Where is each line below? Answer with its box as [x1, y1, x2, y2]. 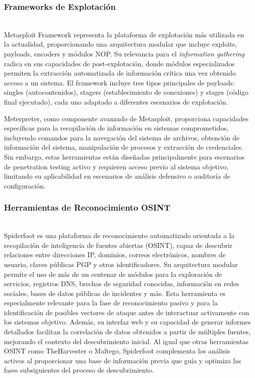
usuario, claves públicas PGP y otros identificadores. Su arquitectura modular [4, 259, 238, 269]
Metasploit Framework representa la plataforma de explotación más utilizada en [4, 29, 244, 39]
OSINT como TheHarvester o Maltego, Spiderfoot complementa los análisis [4, 346, 230, 356]
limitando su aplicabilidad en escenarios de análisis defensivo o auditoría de [4, 171, 230, 181]
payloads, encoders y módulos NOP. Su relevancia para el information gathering [4, 49, 245, 58]
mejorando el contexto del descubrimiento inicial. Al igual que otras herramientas [4, 336, 249, 346]
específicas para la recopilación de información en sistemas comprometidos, [4, 123, 229, 133]
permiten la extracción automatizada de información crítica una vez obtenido [4, 68, 236, 78]
